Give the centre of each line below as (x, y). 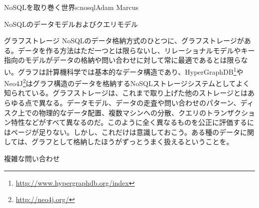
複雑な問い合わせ (32, 158)
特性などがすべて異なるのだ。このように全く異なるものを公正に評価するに (132, 122)
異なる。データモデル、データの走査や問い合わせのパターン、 (139, 103)
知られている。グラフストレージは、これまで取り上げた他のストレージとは (126, 93)
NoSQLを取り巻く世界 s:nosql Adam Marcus (71, 7)
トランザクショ (230, 112)
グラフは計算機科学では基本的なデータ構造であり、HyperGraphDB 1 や (130, 71)
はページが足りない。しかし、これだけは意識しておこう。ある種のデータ (122, 132)
